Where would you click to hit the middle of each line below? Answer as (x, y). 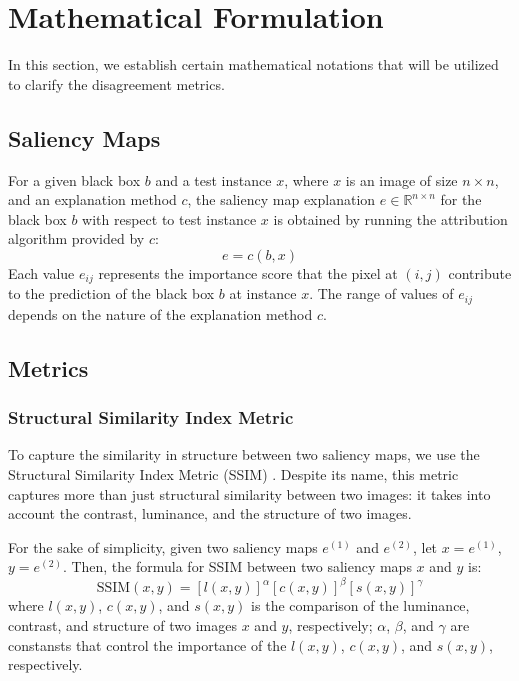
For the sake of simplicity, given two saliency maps (163, 546)
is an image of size (401, 179)
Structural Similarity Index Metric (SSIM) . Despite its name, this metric (233, 473)
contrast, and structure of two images (122, 625)
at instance (263, 293)
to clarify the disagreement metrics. (116, 83)
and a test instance (213, 179)
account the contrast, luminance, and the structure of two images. (210, 513)
